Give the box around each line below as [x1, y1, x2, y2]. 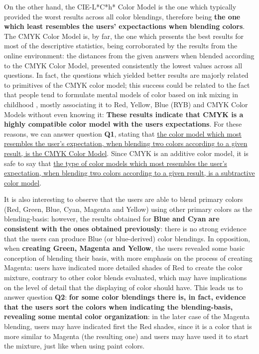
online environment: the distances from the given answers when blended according [4, 50, 255, 60]
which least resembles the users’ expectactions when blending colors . [4, 21, 245, 31]
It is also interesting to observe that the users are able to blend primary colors [4, 194, 243, 204]
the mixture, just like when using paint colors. [4, 341, 145, 351]
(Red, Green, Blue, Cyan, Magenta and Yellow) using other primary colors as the [4, 203, 253, 214]
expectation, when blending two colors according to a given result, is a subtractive [4, 168, 255, 178]
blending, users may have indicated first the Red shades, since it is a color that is [4, 321, 252, 331]
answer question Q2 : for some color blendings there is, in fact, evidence [4, 292, 246, 302]
